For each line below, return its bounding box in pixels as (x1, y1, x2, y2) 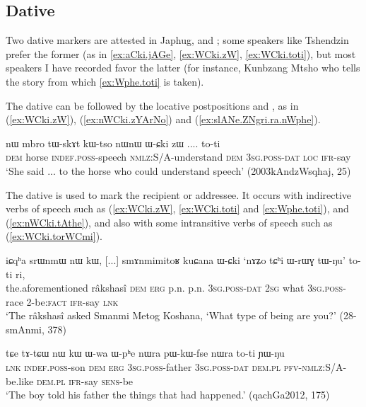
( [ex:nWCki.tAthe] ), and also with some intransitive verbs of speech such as (6, 214, 333, 229)
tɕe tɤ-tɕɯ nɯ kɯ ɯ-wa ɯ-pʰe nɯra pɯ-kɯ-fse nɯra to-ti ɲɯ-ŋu (6, 345, 285, 360)
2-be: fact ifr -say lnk (26, 294, 119, 309)
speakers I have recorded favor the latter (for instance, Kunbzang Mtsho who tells (6, 60, 360, 75)
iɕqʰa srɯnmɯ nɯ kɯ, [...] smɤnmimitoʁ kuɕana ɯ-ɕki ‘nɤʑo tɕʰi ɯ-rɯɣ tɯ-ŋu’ (6, 252, 346, 267)
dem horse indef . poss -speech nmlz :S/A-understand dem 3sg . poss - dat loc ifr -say (6, 149, 351, 164)
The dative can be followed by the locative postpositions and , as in (6, 98, 299, 113)
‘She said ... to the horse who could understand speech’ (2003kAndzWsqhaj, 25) (6, 163, 351, 178)
